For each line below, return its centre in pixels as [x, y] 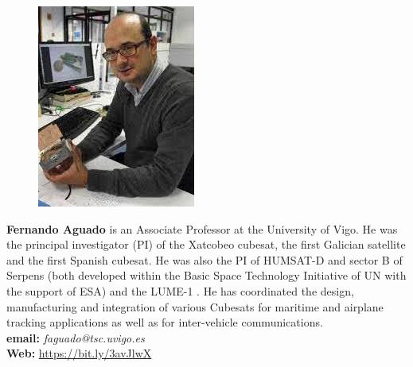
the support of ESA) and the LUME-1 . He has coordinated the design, [180, 290]
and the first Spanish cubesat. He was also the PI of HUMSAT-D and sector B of [205, 259]
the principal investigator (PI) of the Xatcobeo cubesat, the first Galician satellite [206, 244]
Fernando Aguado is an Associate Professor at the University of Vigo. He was [202, 228]
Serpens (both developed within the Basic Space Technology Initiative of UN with [206, 275]
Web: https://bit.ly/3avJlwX [79, 353]
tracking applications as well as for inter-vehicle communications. [165, 322]
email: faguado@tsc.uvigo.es [76, 337]
